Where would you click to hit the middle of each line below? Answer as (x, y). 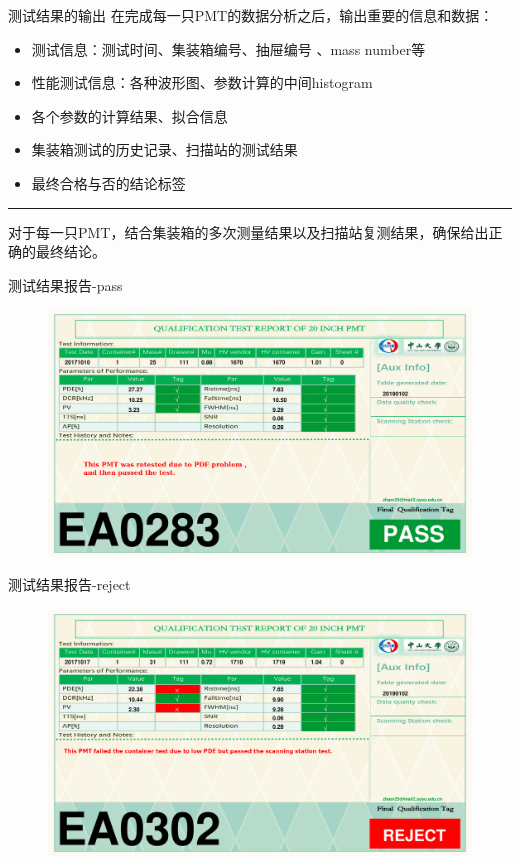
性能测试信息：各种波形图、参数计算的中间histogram (202, 82)
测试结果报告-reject (69, 584)
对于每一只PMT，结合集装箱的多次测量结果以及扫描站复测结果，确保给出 (248, 231)
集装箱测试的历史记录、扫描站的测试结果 (164, 149)
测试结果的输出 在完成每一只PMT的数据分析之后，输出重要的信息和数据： (251, 15)
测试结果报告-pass (65, 284)
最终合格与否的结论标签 (108, 182)
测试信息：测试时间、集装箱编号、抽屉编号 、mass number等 (228, 48)
